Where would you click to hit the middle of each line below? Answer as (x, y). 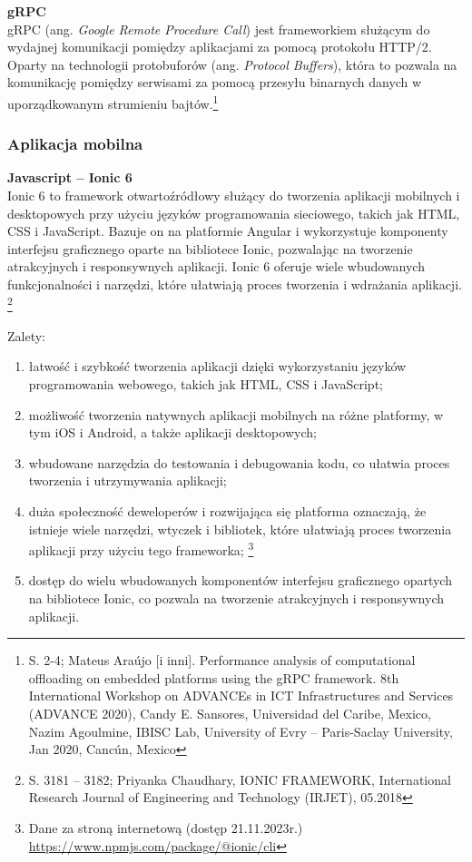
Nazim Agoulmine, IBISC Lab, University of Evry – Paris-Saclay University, (241, 731)
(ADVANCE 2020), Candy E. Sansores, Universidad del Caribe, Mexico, (230, 713)
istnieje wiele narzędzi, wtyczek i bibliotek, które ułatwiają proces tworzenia (240, 529)
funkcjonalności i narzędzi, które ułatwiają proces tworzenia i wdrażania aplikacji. (235, 284)
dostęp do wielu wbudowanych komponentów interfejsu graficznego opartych (240, 580)
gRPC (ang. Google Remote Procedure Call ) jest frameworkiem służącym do (219, 29)
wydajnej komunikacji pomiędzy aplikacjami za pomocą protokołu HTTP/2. (220, 47)
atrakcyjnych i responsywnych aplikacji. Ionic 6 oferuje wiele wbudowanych (216, 266)
